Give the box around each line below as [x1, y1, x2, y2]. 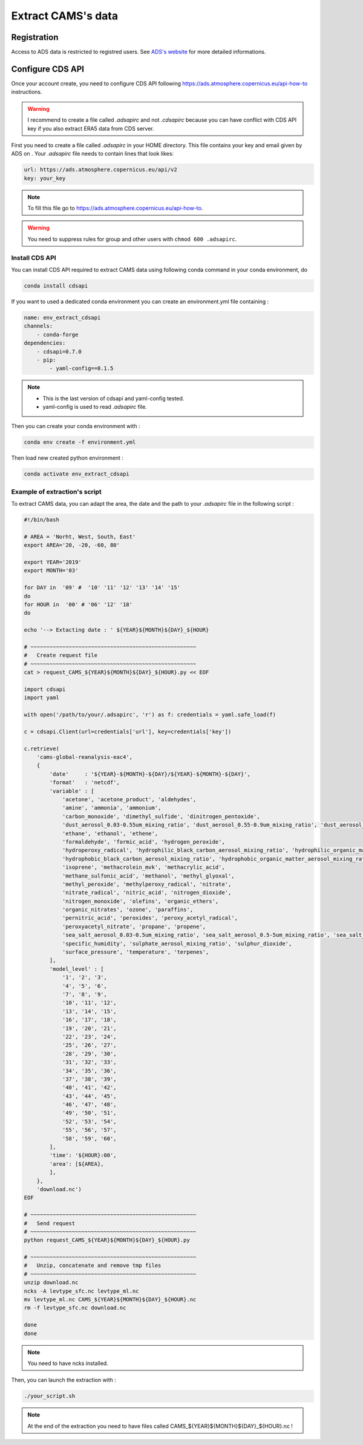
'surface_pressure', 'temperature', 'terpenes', [62, 948, 209, 956]
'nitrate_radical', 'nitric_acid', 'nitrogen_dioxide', [62, 889, 232, 896]
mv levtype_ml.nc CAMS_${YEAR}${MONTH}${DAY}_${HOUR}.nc [24, 1296, 197, 1303]
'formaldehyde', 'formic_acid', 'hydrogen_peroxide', [62, 838, 225, 845]
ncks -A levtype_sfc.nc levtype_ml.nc [24, 1288, 139, 1294]
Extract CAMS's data [11, 9, 118, 22]
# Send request [24, 1220, 76, 1226]
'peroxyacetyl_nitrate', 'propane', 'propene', [62, 923, 206, 930]
